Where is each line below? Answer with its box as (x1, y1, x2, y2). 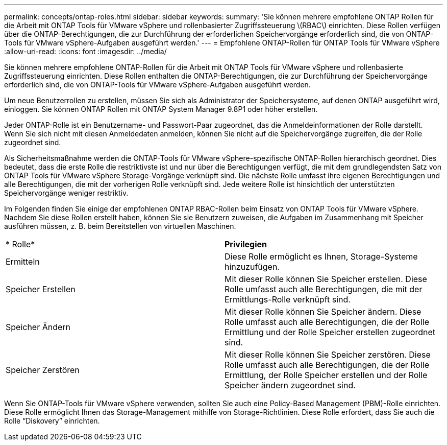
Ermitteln (6, 256, 40, 267)
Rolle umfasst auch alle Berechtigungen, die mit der (225, 284, 423, 294)
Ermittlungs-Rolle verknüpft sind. (225, 294, 351, 305)
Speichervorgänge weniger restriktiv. (4, 189, 129, 197)
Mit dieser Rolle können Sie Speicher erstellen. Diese (225, 274, 427, 284)
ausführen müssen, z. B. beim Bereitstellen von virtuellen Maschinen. (4, 222, 236, 230)
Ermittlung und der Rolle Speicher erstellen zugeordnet (225, 327, 435, 337)
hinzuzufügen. (225, 262, 280, 272)
